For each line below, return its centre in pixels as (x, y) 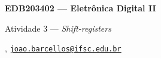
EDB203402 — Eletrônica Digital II (80, 8)
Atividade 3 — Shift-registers (58, 28)
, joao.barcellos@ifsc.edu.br (63, 48)
